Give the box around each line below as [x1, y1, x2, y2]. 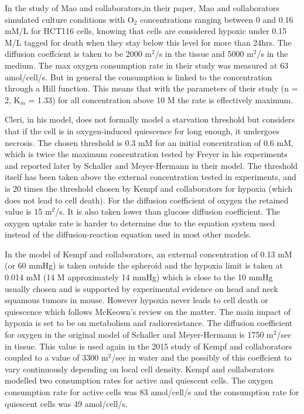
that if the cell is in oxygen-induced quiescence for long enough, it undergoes [5, 124, 279, 137]
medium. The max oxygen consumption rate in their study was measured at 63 [5, 59, 289, 71]
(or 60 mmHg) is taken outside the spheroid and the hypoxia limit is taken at [5, 259, 283, 272]
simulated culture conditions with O [5, 13, 134, 25]
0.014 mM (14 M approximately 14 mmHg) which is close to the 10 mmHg [5, 271, 273, 283]
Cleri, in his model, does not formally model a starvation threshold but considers [5, 113, 295, 125]
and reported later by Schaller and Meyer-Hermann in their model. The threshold [5, 159, 298, 171]
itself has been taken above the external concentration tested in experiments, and [5, 171, 296, 183]
